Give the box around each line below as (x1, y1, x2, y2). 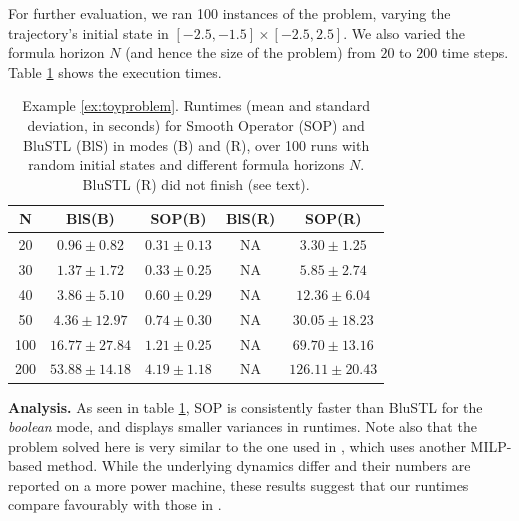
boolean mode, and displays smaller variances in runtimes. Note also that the (8, 416, 477, 437)
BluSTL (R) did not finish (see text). (82, 173, 310, 194)
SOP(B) (150, 208, 207, 229)
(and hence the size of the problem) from (125, 42, 376, 63)
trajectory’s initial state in (8, 22, 169, 43)
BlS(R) (225, 208, 276, 229)
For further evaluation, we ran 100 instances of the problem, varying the (8, 3, 451, 23)
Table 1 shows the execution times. (8, 61, 222, 82)
